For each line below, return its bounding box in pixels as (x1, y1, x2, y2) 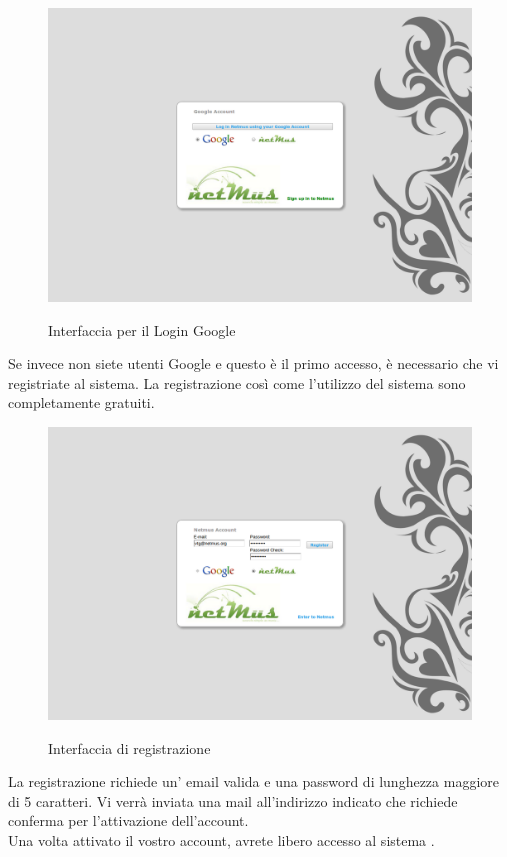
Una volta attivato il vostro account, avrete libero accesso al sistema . (8, 830, 435, 851)
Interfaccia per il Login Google (48, 319, 236, 340)
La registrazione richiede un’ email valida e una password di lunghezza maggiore (8, 771, 499, 792)
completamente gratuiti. (8, 392, 155, 413)
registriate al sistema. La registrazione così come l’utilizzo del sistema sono (8, 372, 466, 393)
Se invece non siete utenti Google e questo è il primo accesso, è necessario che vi (8, 353, 499, 374)
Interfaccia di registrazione (48, 737, 211, 758)
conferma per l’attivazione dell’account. (8, 810, 249, 831)
